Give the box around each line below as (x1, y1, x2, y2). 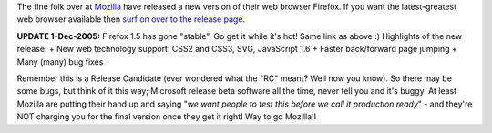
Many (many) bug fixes (16, 56, 104, 67)
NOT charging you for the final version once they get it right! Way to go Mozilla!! (16, 111, 317, 122)
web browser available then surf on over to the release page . (16, 14, 246, 25)
